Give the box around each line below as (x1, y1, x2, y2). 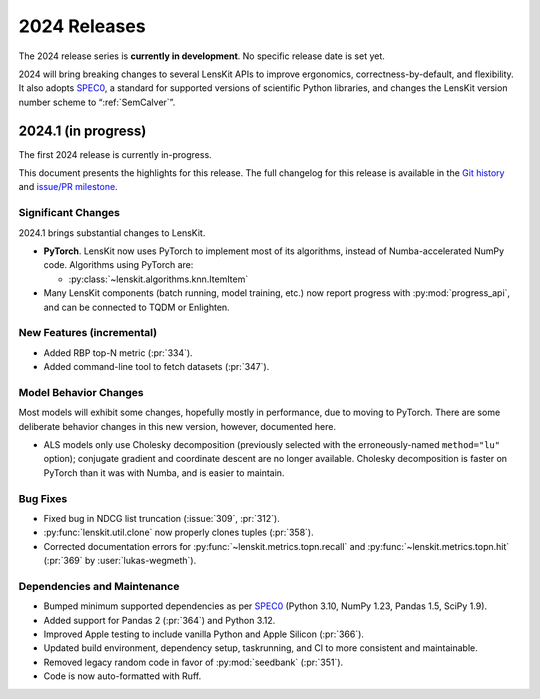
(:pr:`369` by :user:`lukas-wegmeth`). (43, 555, 197, 567)
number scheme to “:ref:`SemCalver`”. (18, 96, 176, 108)
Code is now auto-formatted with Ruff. (43, 670, 202, 682)
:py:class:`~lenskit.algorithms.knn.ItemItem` (68, 273, 249, 285)
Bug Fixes (18, 491, 68, 505)
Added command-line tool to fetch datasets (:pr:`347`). (43, 361, 270, 373)
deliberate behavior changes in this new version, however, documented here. (18, 420, 337, 432)
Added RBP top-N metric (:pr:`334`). (43, 346, 194, 359)
